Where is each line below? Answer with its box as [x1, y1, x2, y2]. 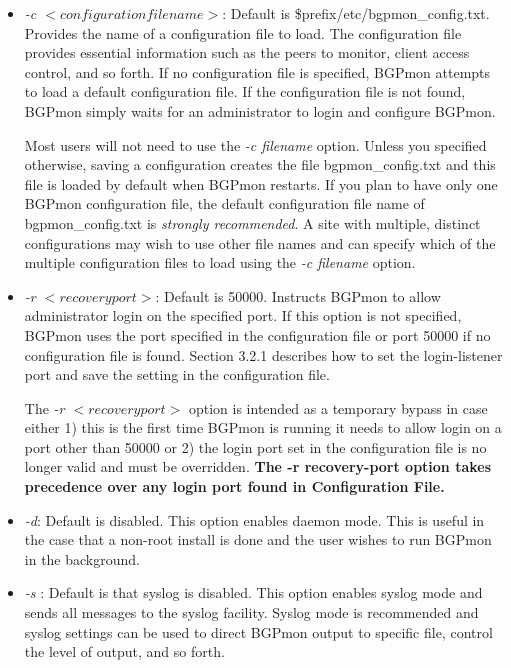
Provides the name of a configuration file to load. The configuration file [24, 22, 462, 43]
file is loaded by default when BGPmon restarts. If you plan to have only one [24, 173, 498, 194]
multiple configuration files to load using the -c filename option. [24, 252, 416, 273]
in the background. [24, 548, 140, 569]
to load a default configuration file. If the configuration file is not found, [24, 81, 466, 102]
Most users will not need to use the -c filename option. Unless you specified [24, 134, 487, 155]
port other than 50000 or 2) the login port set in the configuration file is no [24, 436, 487, 457]
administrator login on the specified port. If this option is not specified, [24, 305, 462, 326]
